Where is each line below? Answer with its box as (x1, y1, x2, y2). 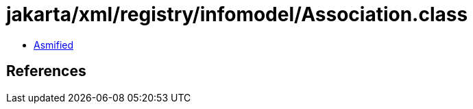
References (6, 62, 86, 80)
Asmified (34, 38, 74, 51)
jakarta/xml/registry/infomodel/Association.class (6, 3, 468, 26)
